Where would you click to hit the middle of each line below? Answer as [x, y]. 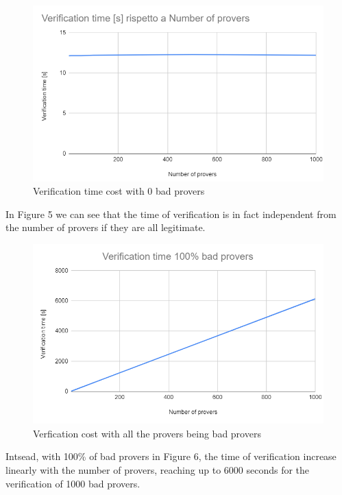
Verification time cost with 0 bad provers [119, 191]
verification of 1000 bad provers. [73, 483]
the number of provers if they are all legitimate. [106, 227]
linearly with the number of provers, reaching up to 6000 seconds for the [158, 469]
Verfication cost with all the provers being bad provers [147, 433]
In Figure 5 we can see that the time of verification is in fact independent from [171, 214]
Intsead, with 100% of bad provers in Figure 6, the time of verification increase [171, 456]
